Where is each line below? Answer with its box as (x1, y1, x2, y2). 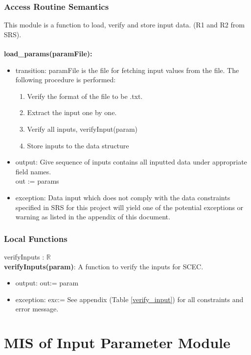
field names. (15, 166, 51, 176)
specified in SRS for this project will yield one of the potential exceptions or (15, 202, 244, 212)
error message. (15, 304, 59, 314)
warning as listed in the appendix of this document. (15, 212, 170, 222)
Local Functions (4, 232, 68, 244)
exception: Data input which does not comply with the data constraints (15, 192, 230, 202)
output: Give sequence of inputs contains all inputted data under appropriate (15, 157, 247, 167)
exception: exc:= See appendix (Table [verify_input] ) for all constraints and (15, 294, 244, 304)
